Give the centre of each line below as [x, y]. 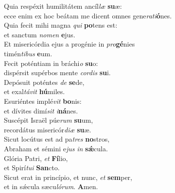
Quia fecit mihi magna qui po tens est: [61, 25]
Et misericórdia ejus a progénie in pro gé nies [70, 44]
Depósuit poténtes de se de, [44, 82]
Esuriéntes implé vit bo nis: [43, 101]
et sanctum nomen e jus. [40, 34]
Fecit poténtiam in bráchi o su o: [51, 63]
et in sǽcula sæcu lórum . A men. [51, 186]
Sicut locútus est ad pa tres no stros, [57, 139]
